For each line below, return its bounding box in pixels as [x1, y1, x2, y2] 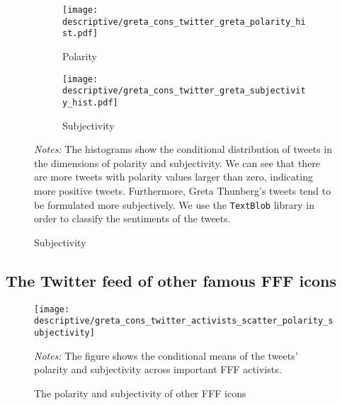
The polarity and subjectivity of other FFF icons [34, 385, 246, 400]
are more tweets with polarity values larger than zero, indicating [34, 169, 313, 184]
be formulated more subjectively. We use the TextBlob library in [34, 197, 314, 212]
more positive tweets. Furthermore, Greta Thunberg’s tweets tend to [34, 183, 331, 198]
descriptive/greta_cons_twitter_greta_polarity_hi [62, 16, 306, 27]
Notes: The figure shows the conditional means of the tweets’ [34, 348, 298, 363]
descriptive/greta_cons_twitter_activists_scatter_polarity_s [34, 316, 334, 326]
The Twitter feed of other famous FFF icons [6, 269, 336, 291]
